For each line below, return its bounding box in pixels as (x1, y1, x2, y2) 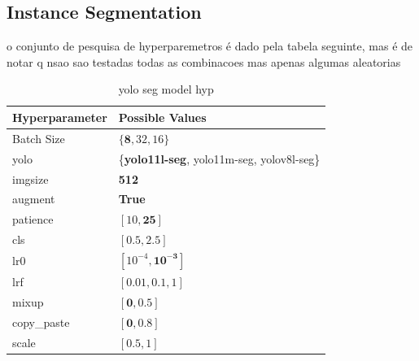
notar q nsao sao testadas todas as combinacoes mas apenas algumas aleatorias (7, 53, 401, 70)
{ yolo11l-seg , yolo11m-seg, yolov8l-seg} (118, 150, 321, 167)
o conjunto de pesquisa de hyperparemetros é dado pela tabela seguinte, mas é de (7, 37, 413, 54)
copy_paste (12, 313, 70, 330)
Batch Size (12, 129, 65, 146)
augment (12, 190, 55, 207)
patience (12, 211, 54, 228)
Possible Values (118, 108, 207, 125)
